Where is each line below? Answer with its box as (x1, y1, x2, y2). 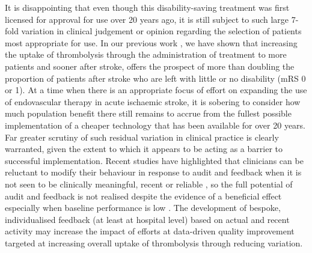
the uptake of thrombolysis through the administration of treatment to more (5, 48, 287, 61)
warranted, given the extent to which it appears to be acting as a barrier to (5, 142, 283, 155)
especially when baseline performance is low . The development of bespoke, (5, 201, 281, 214)
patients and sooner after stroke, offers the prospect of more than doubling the (5, 59, 295, 72)
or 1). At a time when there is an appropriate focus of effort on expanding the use (5, 84, 307, 96)
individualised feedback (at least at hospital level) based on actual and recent (5, 213, 290, 225)
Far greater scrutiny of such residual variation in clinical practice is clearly (5, 130, 279, 143)
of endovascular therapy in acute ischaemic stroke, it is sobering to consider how (5, 95, 301, 108)
